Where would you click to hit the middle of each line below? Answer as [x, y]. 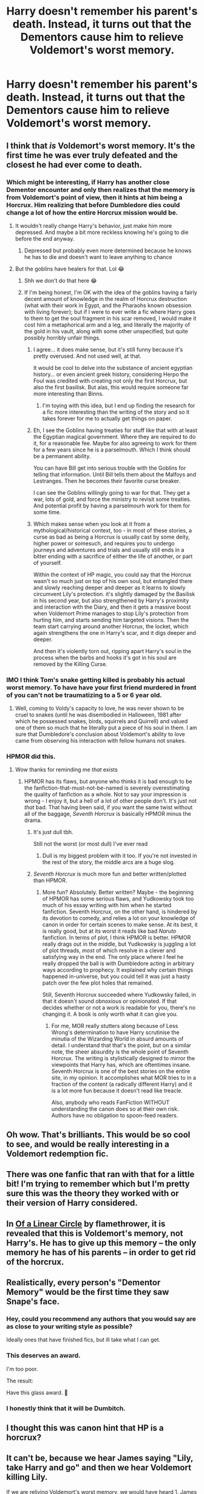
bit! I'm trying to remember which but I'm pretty [98, 1184]
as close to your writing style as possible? [70, 1326]
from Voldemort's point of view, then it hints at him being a [94, 197]
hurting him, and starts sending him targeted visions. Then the [111, 620]
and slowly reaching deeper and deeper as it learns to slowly [109, 587]
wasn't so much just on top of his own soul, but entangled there [113, 581]
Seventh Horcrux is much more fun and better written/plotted [110, 874]
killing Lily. [27, 1477]
